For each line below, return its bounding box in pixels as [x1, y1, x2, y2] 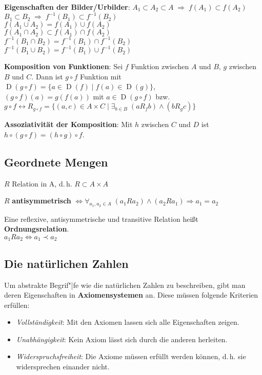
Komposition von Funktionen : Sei [4, 61, 123, 72]
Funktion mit [80, 71, 122, 81]
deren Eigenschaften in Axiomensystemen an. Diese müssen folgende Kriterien [4, 289, 258, 300]
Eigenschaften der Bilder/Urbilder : [4, 2, 130, 12]
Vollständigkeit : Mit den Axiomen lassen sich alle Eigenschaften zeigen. [16, 317, 239, 327]
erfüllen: [4, 299, 30, 310]
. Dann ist [31, 71, 63, 81]
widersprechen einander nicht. [16, 361, 110, 372]
